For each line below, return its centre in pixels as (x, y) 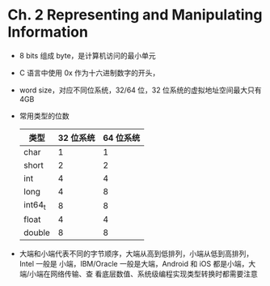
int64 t (34, 205)
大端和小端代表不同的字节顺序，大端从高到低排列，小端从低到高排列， (136, 254)
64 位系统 (122, 138)
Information (48, 32)
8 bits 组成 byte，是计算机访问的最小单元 (88, 55)
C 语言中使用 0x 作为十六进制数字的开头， (89, 73)
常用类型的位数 (44, 116)
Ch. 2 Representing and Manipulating (135, 15)
